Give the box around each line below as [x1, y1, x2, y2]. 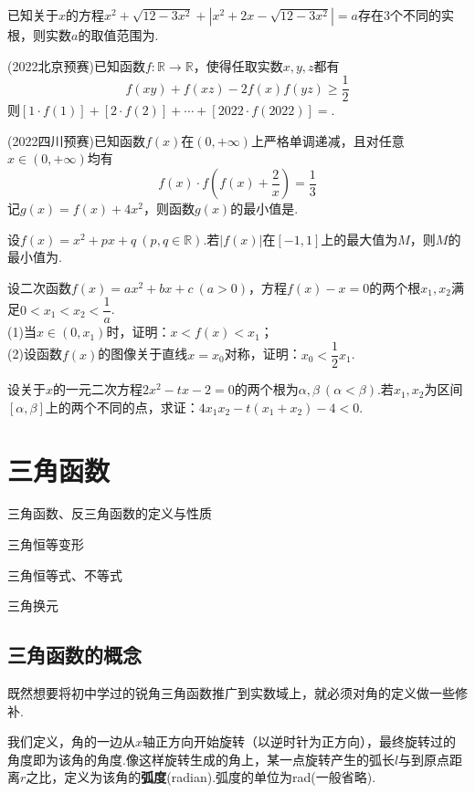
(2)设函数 [7, 344, 62, 363]
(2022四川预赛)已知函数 [7, 130, 145, 150]
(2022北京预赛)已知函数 [7, 56, 145, 75]
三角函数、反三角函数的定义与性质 [7, 504, 212, 523]
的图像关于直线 [98, 344, 188, 363]
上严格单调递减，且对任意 [250, 130, 405, 150]
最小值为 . [7, 247, 62, 266]
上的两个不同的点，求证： [45, 397, 199, 416]
